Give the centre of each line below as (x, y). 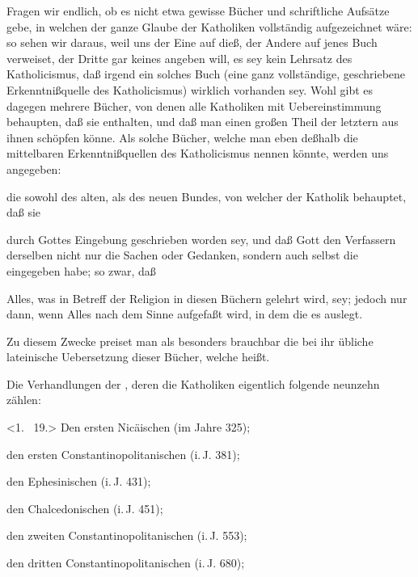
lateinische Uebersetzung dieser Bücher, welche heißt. (138, 357)
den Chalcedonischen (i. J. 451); (85, 508)
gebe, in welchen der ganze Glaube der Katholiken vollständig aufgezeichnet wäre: (209, 26)
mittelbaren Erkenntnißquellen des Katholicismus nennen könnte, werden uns (198, 153)
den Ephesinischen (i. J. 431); (79, 481)
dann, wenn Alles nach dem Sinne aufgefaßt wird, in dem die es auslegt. (185, 314)
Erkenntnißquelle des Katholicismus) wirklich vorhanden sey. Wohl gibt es (190, 89)
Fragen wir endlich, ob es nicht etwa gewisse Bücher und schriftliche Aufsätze (198, 11)
